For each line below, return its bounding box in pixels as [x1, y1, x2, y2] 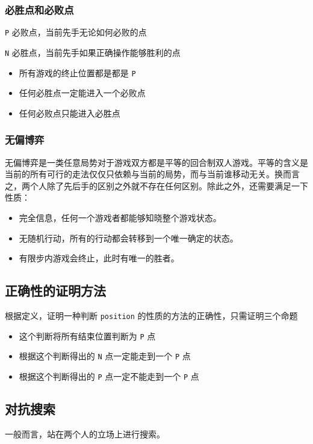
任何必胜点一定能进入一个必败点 [19, 87, 146, 99]
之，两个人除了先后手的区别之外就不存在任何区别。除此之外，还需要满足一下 [5, 179, 308, 192]
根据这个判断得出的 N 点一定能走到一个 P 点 [19, 350, 191, 362]
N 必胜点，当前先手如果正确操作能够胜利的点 [5, 46, 181, 58]
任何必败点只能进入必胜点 [19, 106, 120, 119]
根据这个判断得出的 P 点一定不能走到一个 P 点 [19, 369, 199, 382]
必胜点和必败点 [5, 2, 74, 17]
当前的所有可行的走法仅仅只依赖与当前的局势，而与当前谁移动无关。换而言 [5, 168, 300, 180]
